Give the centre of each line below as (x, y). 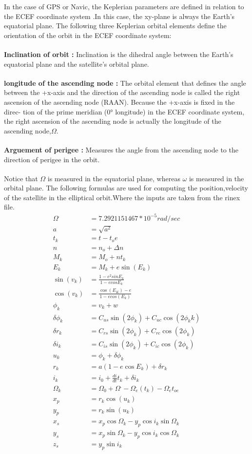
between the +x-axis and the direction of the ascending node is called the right (122, 92)
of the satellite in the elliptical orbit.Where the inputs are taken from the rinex (122, 197)
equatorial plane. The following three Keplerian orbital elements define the (115, 26)
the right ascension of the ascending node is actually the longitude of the (113, 121)
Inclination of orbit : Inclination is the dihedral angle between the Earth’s (119, 54)
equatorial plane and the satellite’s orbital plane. (77, 64)
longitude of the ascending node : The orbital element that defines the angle (125, 83)
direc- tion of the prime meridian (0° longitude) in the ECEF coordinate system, (124, 111)
